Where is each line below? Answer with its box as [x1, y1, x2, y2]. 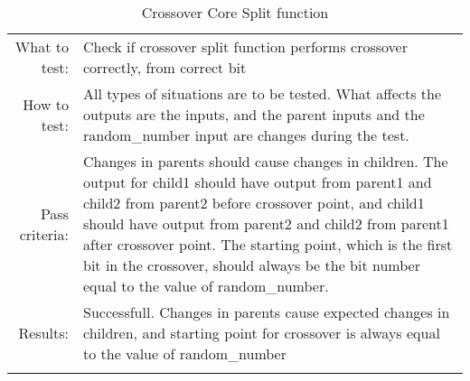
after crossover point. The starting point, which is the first [82, 234, 453, 255]
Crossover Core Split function [141, 2, 329, 23]
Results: [18, 322, 69, 343]
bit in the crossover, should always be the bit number [82, 255, 420, 275]
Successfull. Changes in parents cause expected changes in [82, 302, 450, 322]
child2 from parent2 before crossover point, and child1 [82, 192, 425, 213]
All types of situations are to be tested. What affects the [82, 83, 441, 104]
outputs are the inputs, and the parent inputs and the [82, 104, 425, 125]
